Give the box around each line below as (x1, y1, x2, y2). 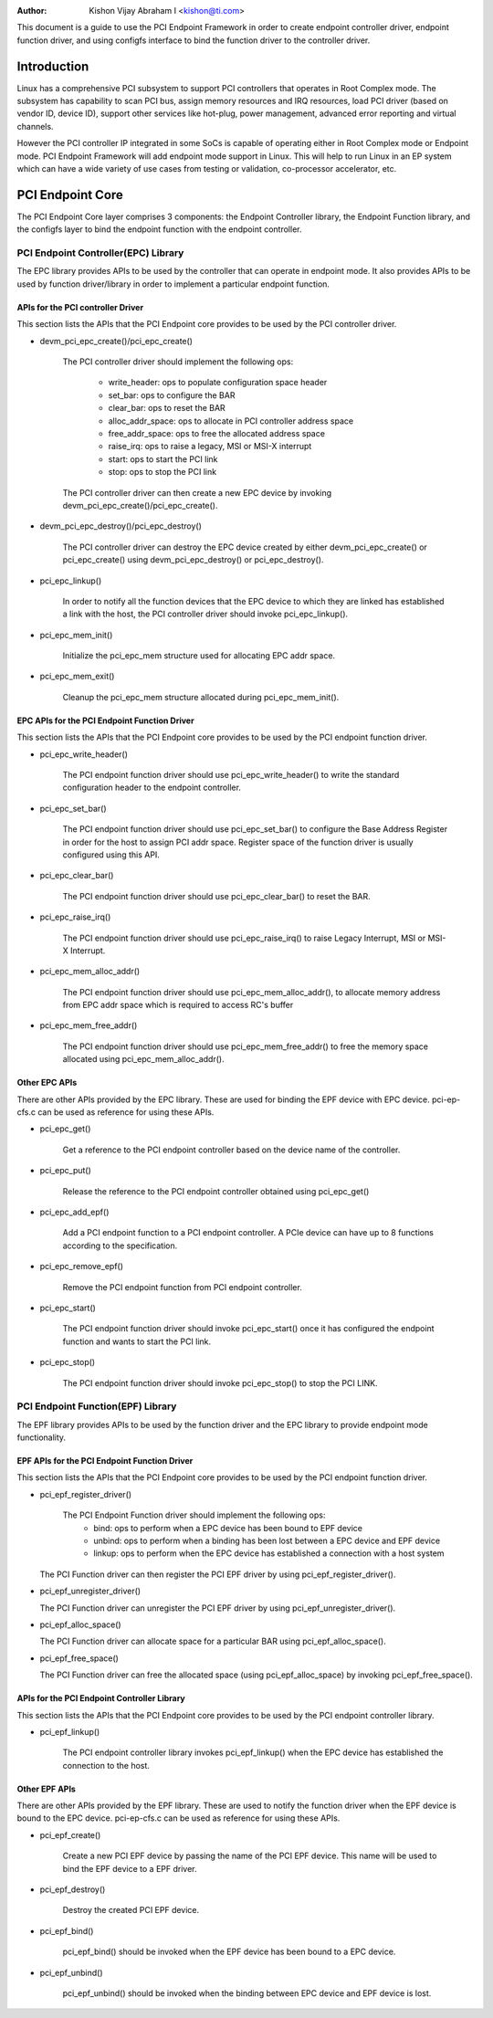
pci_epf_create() (39, 1829, 101, 1840)
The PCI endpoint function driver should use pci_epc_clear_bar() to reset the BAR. (62, 890, 372, 901)
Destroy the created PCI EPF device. (62, 1905, 200, 1916)
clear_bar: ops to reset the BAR (108, 403, 226, 414)
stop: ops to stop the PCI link (108, 467, 217, 478)
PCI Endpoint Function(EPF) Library (16, 1400, 177, 1413)
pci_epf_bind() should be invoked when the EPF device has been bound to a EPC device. (62, 1946, 396, 1958)
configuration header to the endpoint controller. (62, 782, 242, 794)
